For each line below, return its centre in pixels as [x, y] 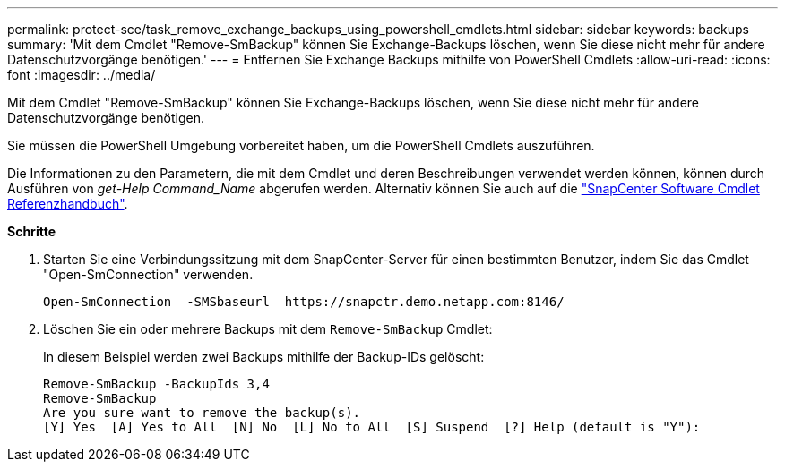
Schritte [31, 231]
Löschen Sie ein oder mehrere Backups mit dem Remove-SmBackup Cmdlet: [268, 329]
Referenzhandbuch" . [68, 204]
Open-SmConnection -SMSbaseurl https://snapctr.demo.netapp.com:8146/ [304, 302]
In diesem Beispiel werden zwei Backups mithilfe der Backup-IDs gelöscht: [264, 357]
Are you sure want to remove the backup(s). [202, 413]
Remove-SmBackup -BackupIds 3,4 [156, 384]
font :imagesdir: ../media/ [82, 75]
